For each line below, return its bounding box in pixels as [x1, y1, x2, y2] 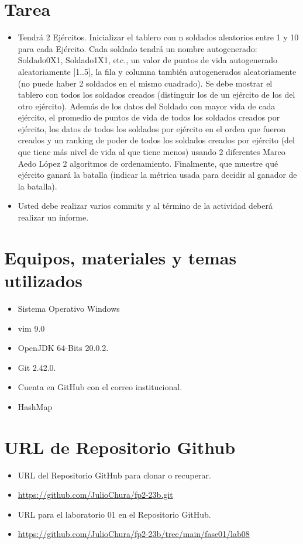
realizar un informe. [18, 211, 89, 223]
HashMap [18, 400, 53, 412]
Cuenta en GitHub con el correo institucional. [18, 381, 183, 393]
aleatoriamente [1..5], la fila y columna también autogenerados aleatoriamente [18, 65, 297, 77]
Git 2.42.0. [18, 361, 56, 373]
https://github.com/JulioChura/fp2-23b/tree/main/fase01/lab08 [18, 528, 250, 540]
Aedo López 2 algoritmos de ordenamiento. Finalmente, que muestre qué [18, 157, 278, 169]
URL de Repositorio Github [4, 435, 236, 459]
